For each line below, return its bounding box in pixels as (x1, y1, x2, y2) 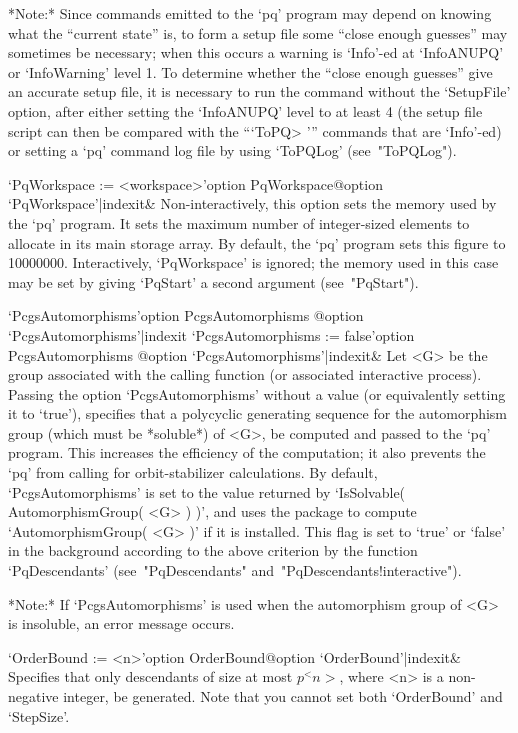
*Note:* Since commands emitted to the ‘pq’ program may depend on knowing (8, 3, 492, 23)
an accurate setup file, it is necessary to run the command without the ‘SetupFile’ (8, 81, 511, 102)
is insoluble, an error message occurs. (8, 613, 235, 634)
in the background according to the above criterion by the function (8, 540, 418, 561)
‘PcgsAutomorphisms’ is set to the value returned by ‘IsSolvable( (8, 481, 406, 502)
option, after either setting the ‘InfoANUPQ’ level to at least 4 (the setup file (8, 100, 483, 121)
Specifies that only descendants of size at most (8, 666, 293, 687)
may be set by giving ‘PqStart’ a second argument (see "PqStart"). (8, 271, 419, 292)
